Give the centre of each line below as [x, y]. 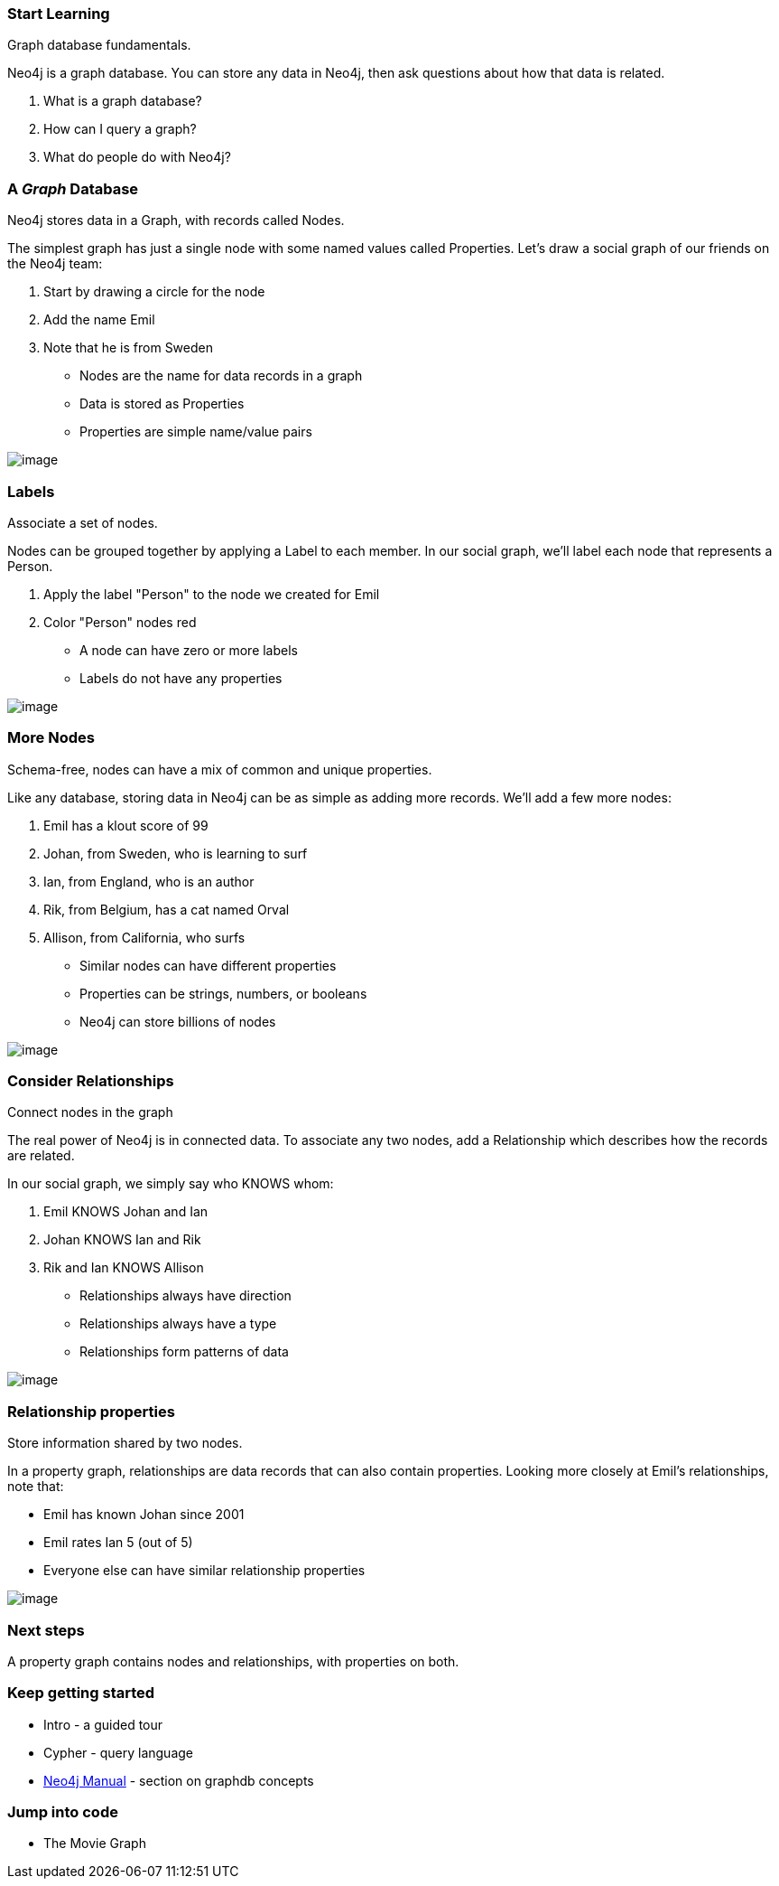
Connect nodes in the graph [90, 1112]
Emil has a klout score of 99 [126, 825]
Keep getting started [81, 1693]
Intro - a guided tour [103, 1724]
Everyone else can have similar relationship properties [204, 1571]
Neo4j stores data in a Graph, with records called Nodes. [176, 221]
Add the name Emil [99, 320]
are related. [41, 1156]
